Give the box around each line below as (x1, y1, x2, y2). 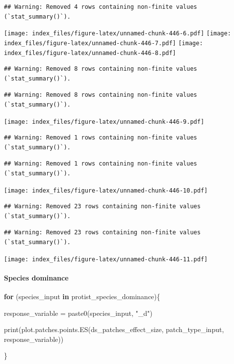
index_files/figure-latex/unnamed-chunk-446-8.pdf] (4, 49, 176, 56)
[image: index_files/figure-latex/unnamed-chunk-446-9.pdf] (4, 118, 205, 125)
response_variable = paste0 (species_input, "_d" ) (4, 308, 153, 318)
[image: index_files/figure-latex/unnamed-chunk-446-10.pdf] (4, 187, 208, 194)
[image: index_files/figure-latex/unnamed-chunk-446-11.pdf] (4, 255, 208, 263)
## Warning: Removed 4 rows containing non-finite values (4, 3, 197, 10)
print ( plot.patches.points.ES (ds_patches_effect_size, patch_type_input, (4, 324, 224, 335)
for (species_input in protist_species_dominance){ (4, 291, 160, 302)
